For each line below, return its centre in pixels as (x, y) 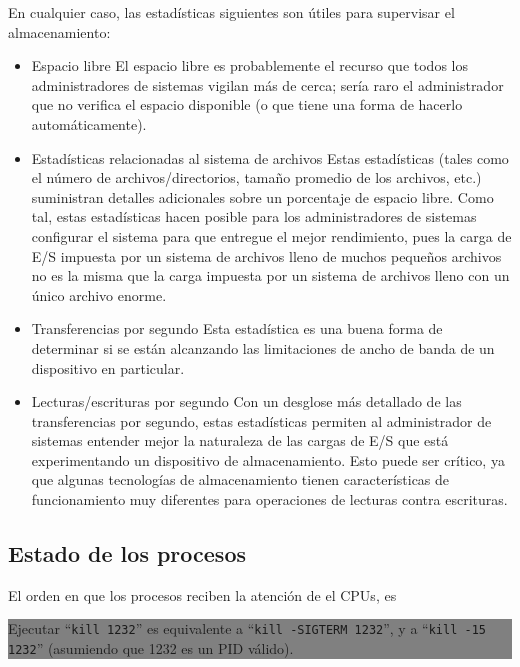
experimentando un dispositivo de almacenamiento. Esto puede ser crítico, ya (268, 459)
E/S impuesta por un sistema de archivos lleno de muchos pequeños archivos (266, 255)
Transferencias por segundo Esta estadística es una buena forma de (237, 328)
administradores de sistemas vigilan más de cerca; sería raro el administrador (267, 84)
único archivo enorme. (99, 294)
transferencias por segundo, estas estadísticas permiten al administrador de (261, 420)
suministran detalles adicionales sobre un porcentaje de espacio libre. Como (262, 196)
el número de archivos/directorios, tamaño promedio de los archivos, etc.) (256, 177)
